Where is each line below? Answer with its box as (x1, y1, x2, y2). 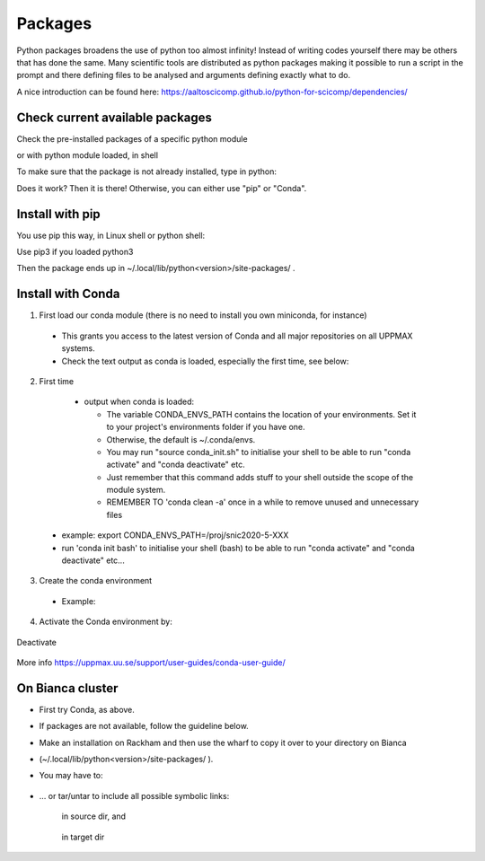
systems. (61, 343, 95, 354)
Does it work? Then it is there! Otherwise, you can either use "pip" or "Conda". (16, 182, 307, 193)
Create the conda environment (39, 575, 153, 586)
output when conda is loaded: (84, 396, 195, 408)
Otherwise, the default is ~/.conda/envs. (106, 434, 256, 444)
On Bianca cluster (16, 681, 119, 696)
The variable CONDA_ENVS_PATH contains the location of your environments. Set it (106, 409, 417, 419)
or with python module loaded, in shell (16, 150, 159, 161)
